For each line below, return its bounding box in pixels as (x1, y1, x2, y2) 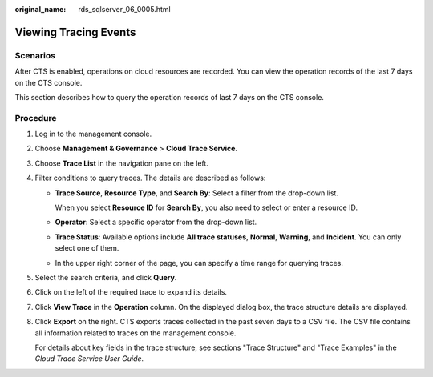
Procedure (14, 112, 57, 123)
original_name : (14, 5, 67, 14)
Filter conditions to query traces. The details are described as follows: (34, 173, 266, 183)
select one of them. (55, 243, 119, 253)
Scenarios (14, 50, 56, 61)
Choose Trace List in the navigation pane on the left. (34, 158, 208, 168)
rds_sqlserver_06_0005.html (78, 5, 172, 14)
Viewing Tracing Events (14, 25, 136, 39)
